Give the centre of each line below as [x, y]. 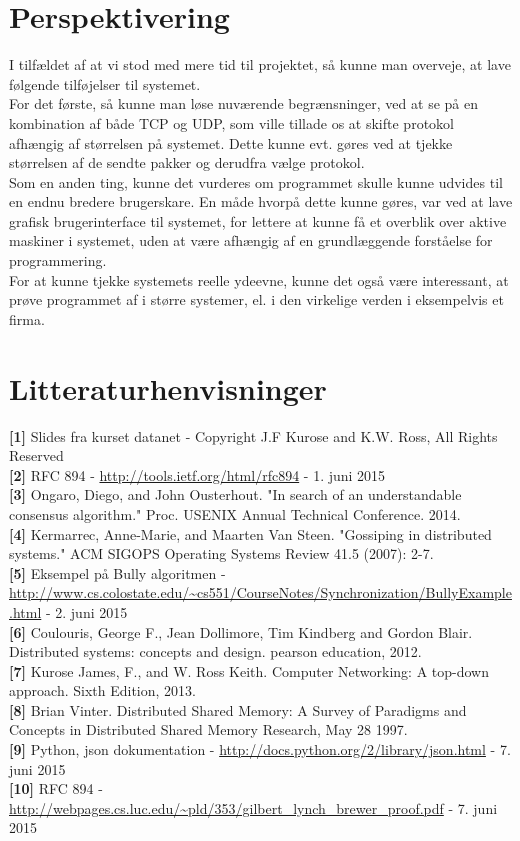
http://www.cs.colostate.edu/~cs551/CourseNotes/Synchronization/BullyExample [260, 592]
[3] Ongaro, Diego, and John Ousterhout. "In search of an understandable [235, 494]
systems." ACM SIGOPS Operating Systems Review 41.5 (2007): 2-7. [221, 553]
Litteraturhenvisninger [168, 387]
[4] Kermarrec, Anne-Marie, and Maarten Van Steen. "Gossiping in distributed [250, 533]
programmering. [58, 260]
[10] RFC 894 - [56, 788]
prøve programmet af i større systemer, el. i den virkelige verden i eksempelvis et [256, 299]
